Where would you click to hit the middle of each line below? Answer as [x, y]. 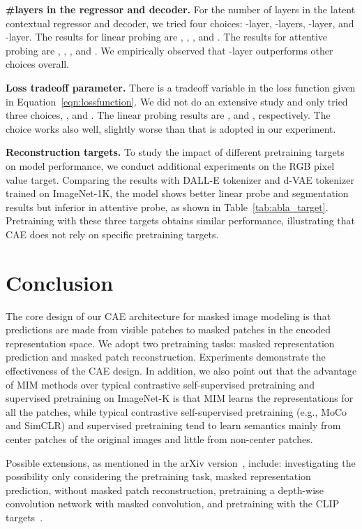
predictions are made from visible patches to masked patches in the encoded [168, 329]
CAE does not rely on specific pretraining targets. [112, 234]
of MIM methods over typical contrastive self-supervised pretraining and [160, 384]
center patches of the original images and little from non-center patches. [159, 439]
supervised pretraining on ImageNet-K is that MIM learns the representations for [180, 398]
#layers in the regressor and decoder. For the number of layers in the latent [181, 9]
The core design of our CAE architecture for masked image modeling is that [168, 316]
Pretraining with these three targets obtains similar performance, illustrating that [181, 220]
